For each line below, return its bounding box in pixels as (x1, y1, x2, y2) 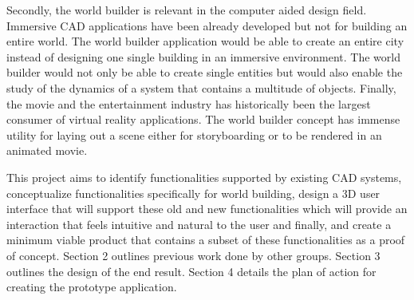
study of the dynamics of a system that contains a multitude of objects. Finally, (6, 79, 396, 96)
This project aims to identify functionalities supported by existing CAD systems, (6, 168, 402, 185)
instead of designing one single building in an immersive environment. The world (6, 48, 400, 65)
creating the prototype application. (6, 278, 177, 295)
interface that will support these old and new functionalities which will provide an (6, 200, 408, 217)
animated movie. (6, 142, 88, 159)
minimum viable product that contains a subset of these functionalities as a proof (6, 231, 405, 248)
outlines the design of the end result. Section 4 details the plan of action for (6, 262, 377, 279)
